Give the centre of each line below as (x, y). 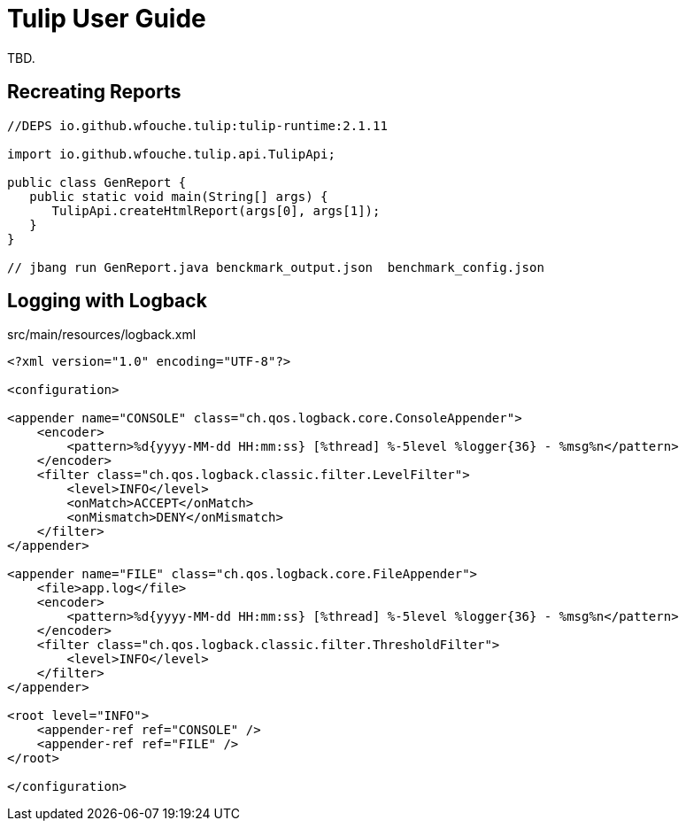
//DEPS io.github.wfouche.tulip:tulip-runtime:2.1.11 (197, 125)
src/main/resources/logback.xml (102, 335)
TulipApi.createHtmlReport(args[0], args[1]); (216, 210)
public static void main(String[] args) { (179, 196)
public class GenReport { (97, 182)
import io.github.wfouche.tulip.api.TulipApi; (171, 154)
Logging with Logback (107, 301)
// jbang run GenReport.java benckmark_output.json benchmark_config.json (276, 267)
